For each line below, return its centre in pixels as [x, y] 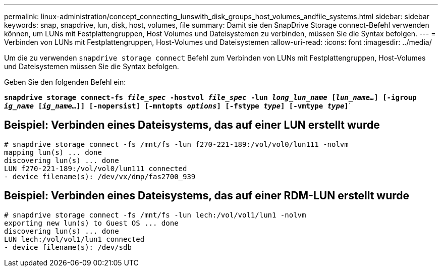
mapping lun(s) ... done [53, 152]
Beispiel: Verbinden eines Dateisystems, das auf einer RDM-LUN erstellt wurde [207, 196]
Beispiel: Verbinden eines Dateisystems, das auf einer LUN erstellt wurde [192, 125]
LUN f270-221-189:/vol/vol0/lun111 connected [96, 168]
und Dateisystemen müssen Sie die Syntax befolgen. [92, 66]
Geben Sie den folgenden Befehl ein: [65, 82]
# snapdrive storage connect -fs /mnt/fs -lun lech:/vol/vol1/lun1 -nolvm [155, 215]
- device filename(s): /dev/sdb [68, 247]
